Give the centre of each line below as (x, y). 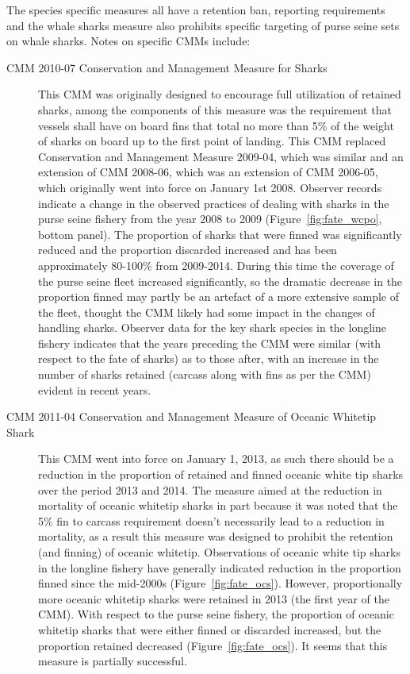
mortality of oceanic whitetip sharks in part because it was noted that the (218, 505)
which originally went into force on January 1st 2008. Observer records (210, 187)
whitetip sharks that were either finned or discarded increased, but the (210, 629)
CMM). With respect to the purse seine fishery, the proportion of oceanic (216, 614)
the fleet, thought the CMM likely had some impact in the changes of (207, 312)
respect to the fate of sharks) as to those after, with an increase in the (209, 358)
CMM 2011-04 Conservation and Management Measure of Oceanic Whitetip (192, 416)
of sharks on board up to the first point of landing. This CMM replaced (212, 141)
